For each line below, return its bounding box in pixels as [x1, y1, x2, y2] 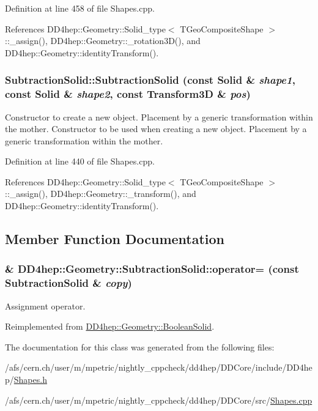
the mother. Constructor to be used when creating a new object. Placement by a [5, 122, 307, 135]
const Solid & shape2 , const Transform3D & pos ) [5, 86, 251, 102]
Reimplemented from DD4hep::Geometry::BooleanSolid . [5, 320, 215, 333]
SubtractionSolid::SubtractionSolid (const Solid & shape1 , [5, 72, 295, 87]
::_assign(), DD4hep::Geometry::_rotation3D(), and [5, 34, 201, 47]
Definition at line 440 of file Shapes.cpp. [5, 155, 155, 168]
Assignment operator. [5, 299, 86, 312]
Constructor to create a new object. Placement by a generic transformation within [5, 110, 313, 123]
